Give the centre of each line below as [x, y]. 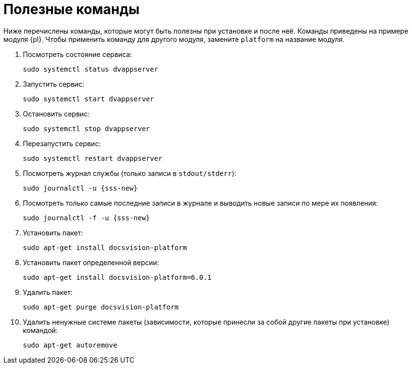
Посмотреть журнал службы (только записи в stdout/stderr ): [130, 173]
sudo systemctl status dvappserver [91, 69]
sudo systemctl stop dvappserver [87, 128]
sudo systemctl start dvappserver [89, 99]
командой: [40, 330]
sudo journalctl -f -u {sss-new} [87, 218]
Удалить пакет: [48, 292]
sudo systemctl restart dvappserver [93, 158]
